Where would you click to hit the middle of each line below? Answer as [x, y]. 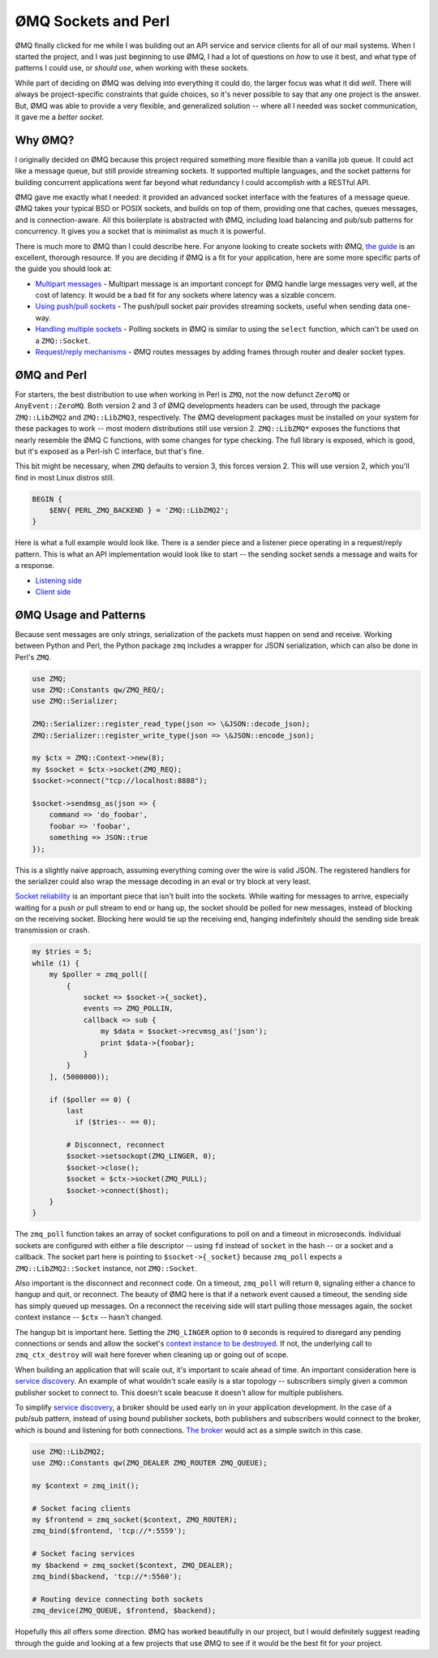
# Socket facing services [84, 1554]
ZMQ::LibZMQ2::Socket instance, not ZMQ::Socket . [106, 1268]
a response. [35, 566]
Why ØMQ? [45, 140]
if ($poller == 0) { [90, 1099]
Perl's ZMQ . [33, 657]
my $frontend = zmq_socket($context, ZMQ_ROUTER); [135, 1520]
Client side [53, 592]
